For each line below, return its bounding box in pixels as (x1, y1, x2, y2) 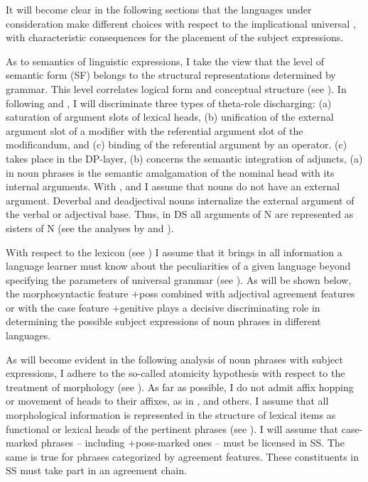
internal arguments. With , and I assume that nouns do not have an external (6, 179, 340, 194)
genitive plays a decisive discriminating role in (119, 300, 320, 314)
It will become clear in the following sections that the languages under (6, 2, 312, 16)
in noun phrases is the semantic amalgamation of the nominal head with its (6, 165, 335, 180)
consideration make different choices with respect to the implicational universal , (6, 16, 356, 31)
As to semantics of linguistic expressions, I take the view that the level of (6, 53, 325, 68)
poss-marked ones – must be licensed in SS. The (136, 435, 345, 450)
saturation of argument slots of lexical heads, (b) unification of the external (6, 109, 334, 124)
